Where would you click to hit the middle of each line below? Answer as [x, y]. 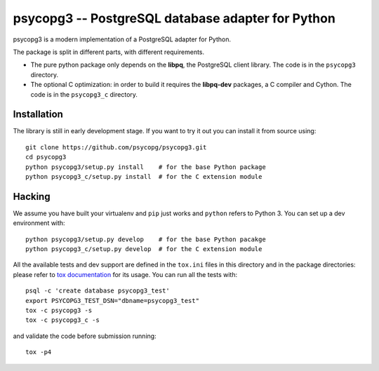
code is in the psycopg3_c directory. [84, 94]
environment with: [39, 223]
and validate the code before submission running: [85, 336]
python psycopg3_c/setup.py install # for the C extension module [144, 176]
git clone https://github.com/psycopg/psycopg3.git [116, 147]
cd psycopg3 [46, 157]
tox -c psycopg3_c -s [62, 320]
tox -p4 [39, 352]
